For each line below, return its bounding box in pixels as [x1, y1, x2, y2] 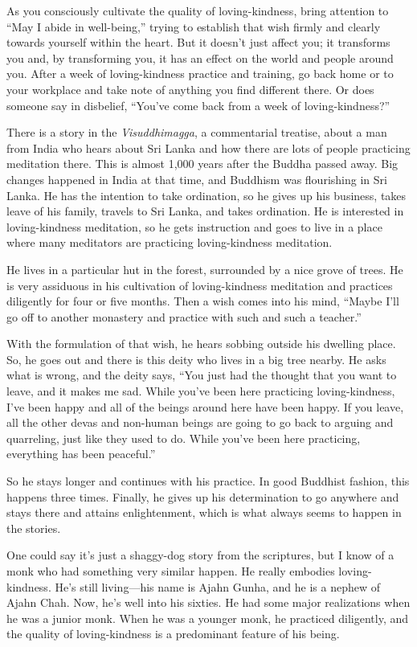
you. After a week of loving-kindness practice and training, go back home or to [6, 65, 394, 82]
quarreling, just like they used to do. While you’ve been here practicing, [6, 429, 361, 446]
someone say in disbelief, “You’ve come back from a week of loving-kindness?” [6, 96, 390, 113]
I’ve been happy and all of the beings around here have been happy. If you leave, [6, 398, 404, 415]
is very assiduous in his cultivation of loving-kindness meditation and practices [6, 276, 393, 293]
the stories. [6, 519, 61, 536]
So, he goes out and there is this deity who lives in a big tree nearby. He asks [6, 350, 386, 367]
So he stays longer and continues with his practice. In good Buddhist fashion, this [6, 473, 410, 489]
